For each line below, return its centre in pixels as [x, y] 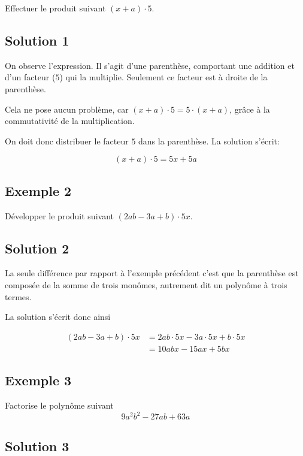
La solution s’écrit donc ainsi [58, 317]
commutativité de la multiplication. [70, 121]
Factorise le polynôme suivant [59, 405]
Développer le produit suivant [59, 215]
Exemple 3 [38, 380]
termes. [18, 296]
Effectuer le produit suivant [55, 8]
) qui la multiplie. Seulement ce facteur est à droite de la [163, 77]
